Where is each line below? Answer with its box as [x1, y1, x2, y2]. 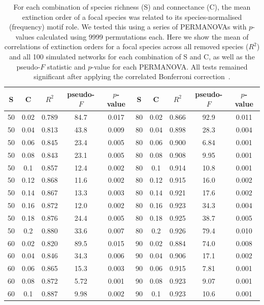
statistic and [47, 61, 86, 72]
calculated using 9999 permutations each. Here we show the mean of [37, 31, 249, 42]
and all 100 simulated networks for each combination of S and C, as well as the [9, 51, 255, 61]
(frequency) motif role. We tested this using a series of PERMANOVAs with [9, 21, 247, 32]
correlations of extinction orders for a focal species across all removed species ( [4, 41, 249, 52]
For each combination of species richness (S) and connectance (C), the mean [13, 2, 251, 12]
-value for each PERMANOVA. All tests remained [91, 61, 248, 72]
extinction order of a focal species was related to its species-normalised [22, 11, 242, 22]
